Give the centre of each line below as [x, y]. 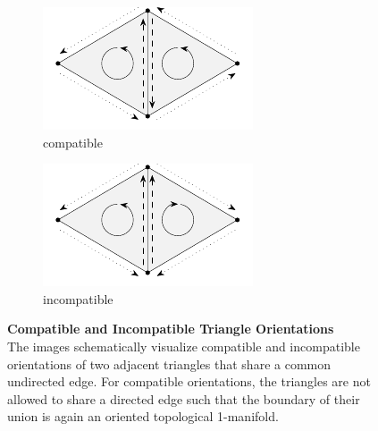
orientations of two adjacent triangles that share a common [169, 363]
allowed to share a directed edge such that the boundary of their [184, 398]
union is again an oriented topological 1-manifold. [143, 416]
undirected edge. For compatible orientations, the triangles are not [189, 381]
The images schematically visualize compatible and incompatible [184, 346]
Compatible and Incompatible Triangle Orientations [171, 329]
